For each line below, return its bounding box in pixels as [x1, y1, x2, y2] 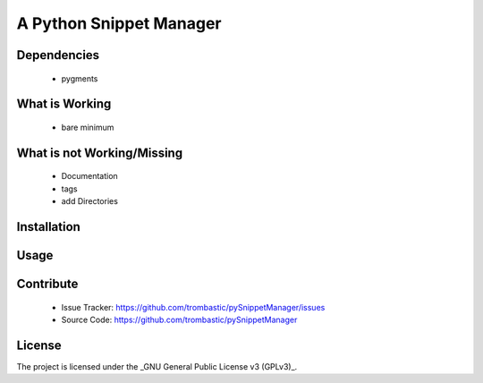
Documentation [61, 171, 118, 182]
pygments [61, 72, 98, 84]
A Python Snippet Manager [16, 13, 223, 33]
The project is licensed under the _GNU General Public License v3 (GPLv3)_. [16, 361, 298, 371]
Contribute [16, 277, 79, 291]
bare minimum [61, 122, 114, 132]
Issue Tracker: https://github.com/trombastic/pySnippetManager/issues [61, 302, 326, 312]
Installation [16, 219, 80, 234]
